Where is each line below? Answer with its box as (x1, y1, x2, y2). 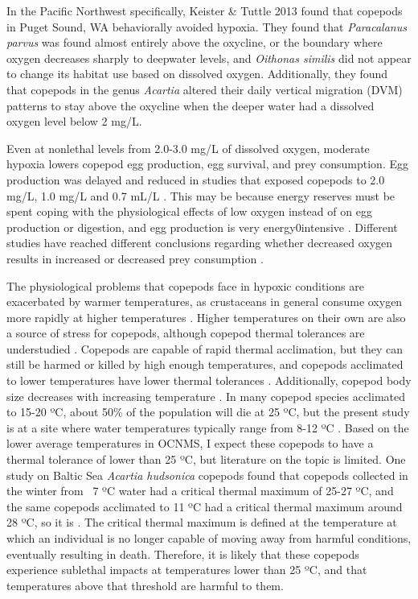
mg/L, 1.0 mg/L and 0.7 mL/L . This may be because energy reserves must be (6, 187, 395, 204)
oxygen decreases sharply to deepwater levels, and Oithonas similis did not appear (6, 49, 412, 66)
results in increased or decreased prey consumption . (6, 250, 264, 266)
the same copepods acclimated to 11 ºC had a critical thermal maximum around (6, 498, 403, 514)
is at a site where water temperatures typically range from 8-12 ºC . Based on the (6, 419, 409, 436)
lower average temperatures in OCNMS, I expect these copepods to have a (6, 435, 374, 452)
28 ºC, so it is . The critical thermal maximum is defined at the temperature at (6, 514, 397, 531)
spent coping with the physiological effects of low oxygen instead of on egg (6, 203, 372, 220)
